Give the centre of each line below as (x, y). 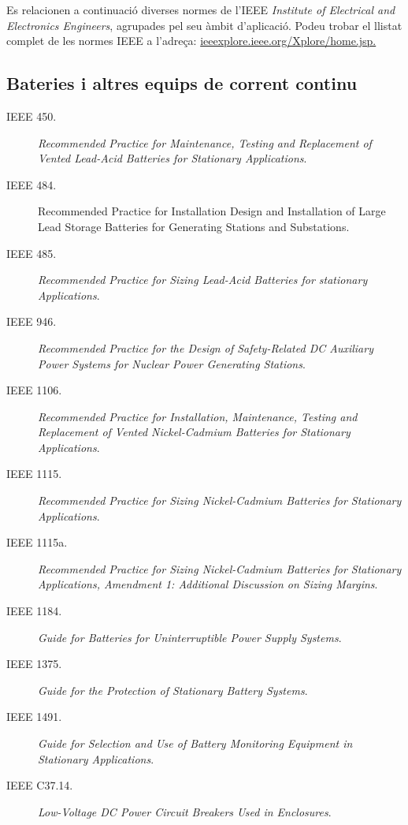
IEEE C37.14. (40, 785)
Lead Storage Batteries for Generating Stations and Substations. (194, 226)
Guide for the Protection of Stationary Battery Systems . (173, 690)
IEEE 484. (32, 184)
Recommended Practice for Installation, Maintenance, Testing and (198, 416)
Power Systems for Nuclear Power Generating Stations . (172, 363)
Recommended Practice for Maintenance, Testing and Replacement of (205, 142)
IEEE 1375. (34, 664)
